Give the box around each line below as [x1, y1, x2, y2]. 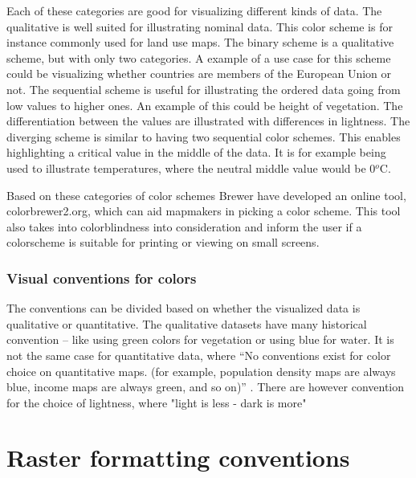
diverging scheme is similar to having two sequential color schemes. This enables [6, 128, 401, 145]
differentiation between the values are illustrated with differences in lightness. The [6, 112, 410, 129]
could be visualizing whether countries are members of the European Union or [6, 65, 392, 82]
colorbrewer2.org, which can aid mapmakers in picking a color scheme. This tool [6, 202, 401, 219]
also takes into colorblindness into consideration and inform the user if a [6, 218, 362, 235]
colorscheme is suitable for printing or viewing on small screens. [6, 234, 320, 251]
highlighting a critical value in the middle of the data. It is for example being [6, 144, 386, 161]
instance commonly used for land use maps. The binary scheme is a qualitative [6, 34, 394, 51]
